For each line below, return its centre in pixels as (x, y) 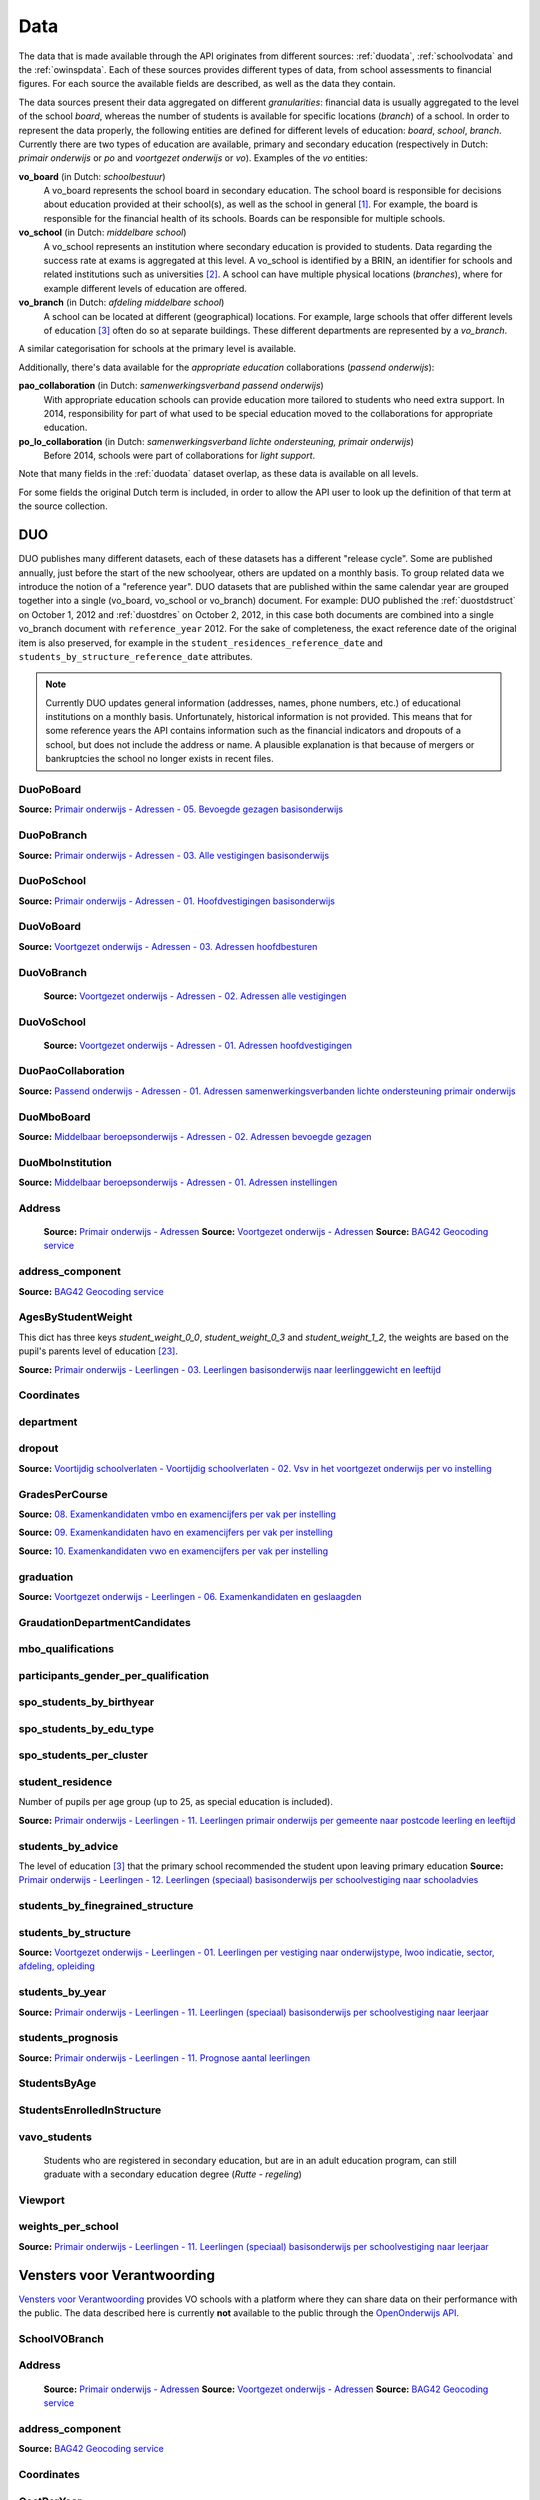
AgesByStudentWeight (75, 1317)
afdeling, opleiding (56, 1966)
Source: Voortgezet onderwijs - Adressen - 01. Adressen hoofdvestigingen (198, 1045)
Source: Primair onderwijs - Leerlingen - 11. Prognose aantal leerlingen (164, 2057)
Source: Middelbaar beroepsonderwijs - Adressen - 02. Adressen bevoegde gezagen (195, 1136)
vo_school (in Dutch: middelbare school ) (102, 232)
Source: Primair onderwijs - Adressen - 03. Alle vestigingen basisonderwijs (174, 855)
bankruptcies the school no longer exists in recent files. (159, 759)
